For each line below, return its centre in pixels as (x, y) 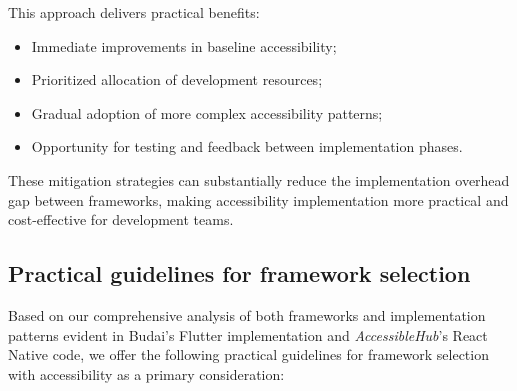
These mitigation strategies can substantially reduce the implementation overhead (259, 179)
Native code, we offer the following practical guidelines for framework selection (248, 354)
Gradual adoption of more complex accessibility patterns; (207, 112)
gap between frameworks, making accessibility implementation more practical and (258, 199)
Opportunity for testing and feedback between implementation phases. (247, 146)
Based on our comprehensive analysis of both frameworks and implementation (247, 314)
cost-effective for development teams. (121, 219)
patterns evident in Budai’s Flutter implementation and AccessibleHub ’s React (248, 334)
